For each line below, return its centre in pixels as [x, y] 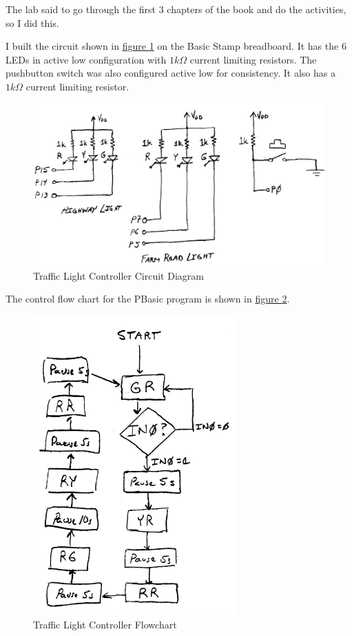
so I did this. [32, 22]
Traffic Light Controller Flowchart [105, 625]
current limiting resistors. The [253, 59]
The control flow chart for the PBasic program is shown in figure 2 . [148, 299]
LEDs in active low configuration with [86, 59]
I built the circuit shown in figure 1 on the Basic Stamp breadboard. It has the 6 [176, 46]
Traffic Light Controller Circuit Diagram [118, 275]
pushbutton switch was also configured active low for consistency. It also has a [170, 73]
